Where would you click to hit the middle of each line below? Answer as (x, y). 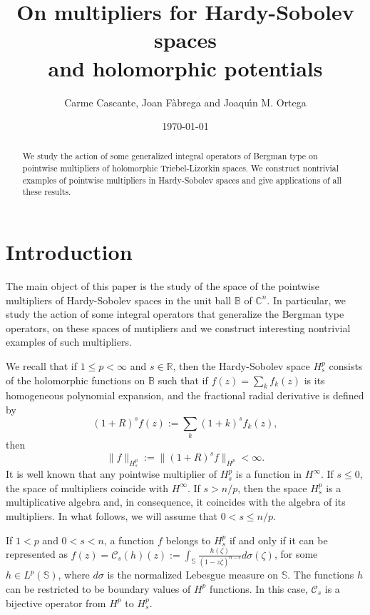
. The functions (321, 575)
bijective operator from (56, 602)
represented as (37, 554)
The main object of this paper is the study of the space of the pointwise (163, 286)
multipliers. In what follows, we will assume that (112, 516)
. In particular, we (306, 300)
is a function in (269, 474)
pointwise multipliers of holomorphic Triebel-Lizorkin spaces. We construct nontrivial (181, 168)
